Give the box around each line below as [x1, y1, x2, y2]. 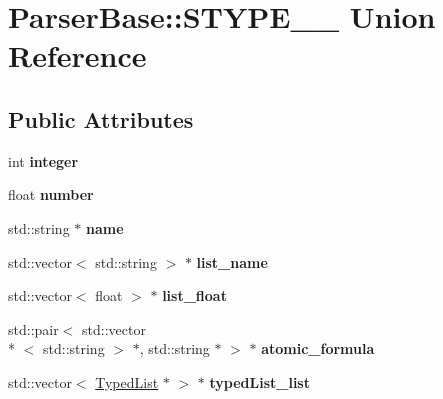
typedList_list [209, 371, 310, 392]
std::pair [8, 318, 59, 339]
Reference [8, 35, 147, 76]
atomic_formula [261, 338, 375, 359]
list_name [196, 251, 268, 272]
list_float [162, 285, 227, 306]
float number [8, 184, 94, 205]
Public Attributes [8, 103, 194, 134]
